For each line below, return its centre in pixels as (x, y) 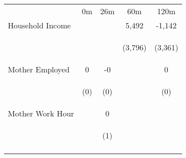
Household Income (40, 25)
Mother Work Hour (41, 113)
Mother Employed (39, 69)
